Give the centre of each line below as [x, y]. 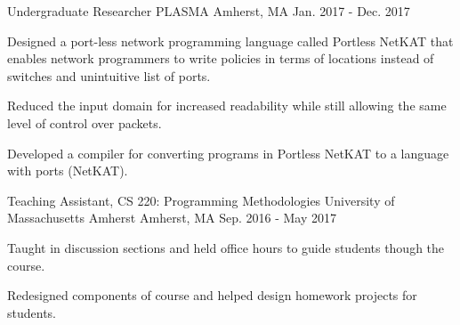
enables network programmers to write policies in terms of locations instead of [221, 58]
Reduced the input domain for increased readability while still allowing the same [227, 106]
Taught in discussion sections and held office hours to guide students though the [226, 247]
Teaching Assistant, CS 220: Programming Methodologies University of [201, 200]
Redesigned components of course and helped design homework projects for [212, 295]
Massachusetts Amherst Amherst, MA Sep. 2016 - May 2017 [172, 218]
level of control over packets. [85, 122]
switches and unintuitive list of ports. [109, 75]
